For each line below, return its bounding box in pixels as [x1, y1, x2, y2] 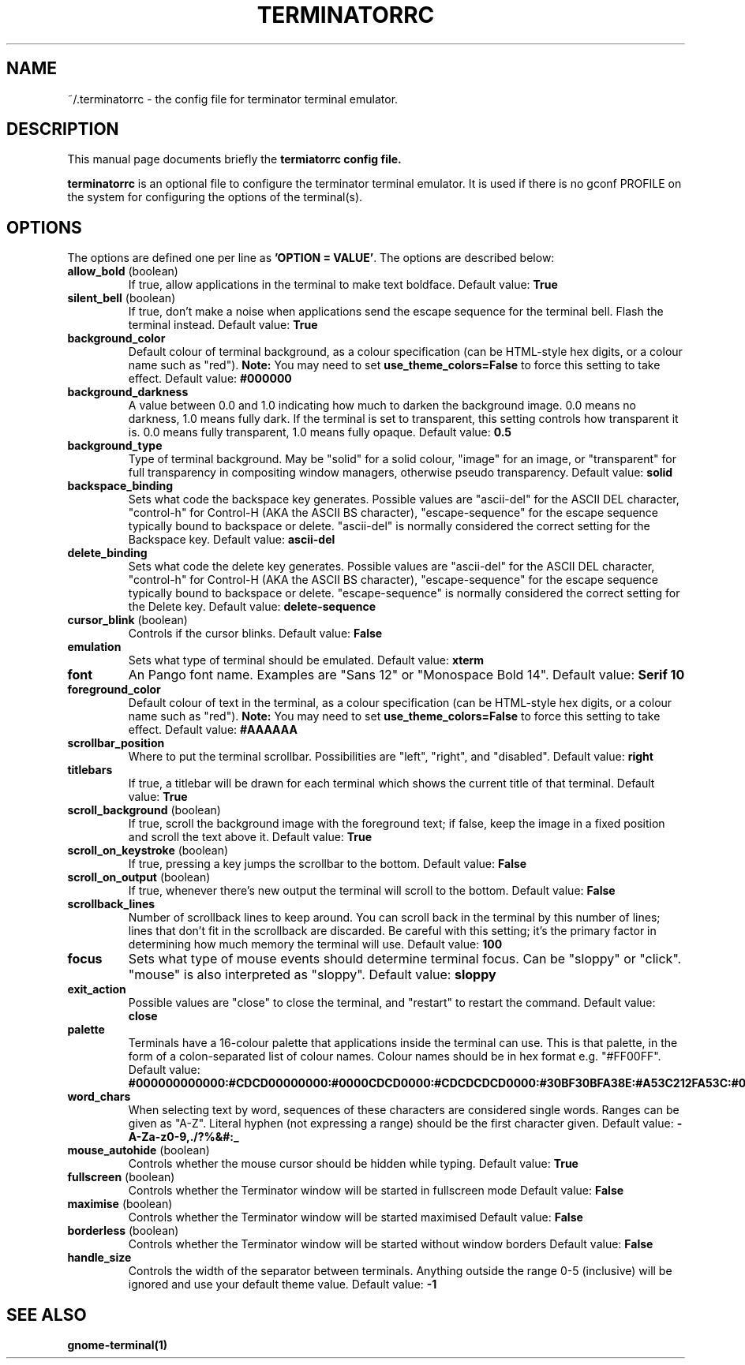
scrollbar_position [67, 736, 165, 750]
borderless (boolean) [67, 1224, 179, 1238]
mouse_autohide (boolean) [67, 1143, 210, 1157]
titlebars [67, 763, 113, 777]
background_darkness [67, 385, 189, 399]
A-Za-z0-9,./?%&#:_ [128, 1130, 239, 1144]
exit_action [67, 982, 126, 997]
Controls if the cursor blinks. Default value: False [128, 626, 383, 641]
